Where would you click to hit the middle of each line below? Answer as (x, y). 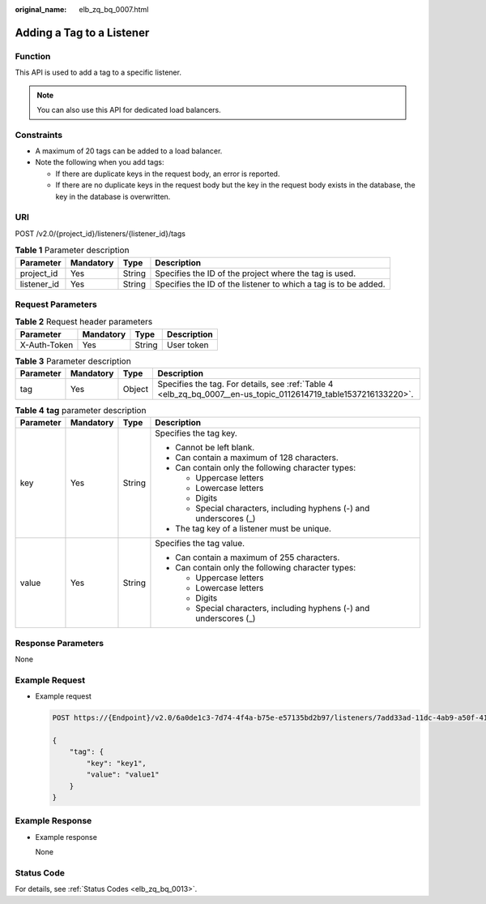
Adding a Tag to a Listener (82, 32)
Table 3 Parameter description (73, 361)
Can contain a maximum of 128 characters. (257, 458)
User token (188, 345)
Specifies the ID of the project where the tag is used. (256, 273)
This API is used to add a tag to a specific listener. (98, 72)
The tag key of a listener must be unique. (254, 529)
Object (136, 390)
